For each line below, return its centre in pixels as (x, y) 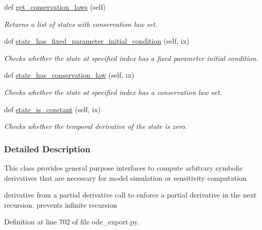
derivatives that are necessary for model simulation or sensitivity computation (125, 177)
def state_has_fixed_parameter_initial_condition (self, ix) (97, 41)
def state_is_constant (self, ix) (53, 109)
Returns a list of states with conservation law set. (81, 24)
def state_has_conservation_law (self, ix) (69, 75)
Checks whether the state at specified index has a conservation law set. (113, 92)
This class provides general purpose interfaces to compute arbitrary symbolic (124, 167)
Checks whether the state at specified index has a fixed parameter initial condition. (131, 58)
